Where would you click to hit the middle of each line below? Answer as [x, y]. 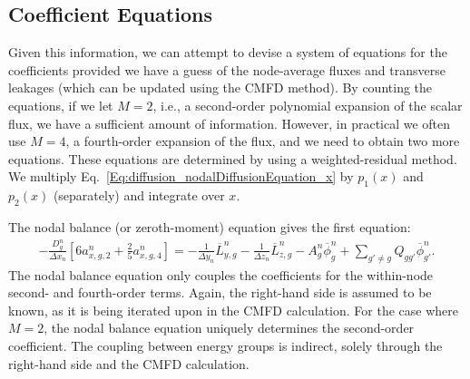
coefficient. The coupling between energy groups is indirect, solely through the [225, 346]
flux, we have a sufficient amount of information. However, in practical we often [230, 123]
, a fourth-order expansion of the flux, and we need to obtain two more [263, 141]
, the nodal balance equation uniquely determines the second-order [229, 328]
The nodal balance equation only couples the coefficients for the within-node [221, 274]
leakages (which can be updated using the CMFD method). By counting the [220, 87]
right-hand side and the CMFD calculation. [129, 363]
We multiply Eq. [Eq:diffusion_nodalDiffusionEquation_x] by [181, 176]
